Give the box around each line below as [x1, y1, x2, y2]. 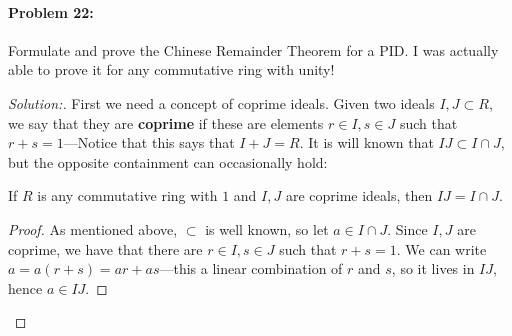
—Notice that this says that [63, 132, 235, 153]
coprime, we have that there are [8, 238, 203, 259]
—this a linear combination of [159, 258, 343, 279]
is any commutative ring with [37, 185, 218, 206]
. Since [387, 218, 428, 239]
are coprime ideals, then [285, 185, 433, 206]
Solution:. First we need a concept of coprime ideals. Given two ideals [8, 92, 435, 113]
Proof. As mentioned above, [8, 218, 178, 239]
